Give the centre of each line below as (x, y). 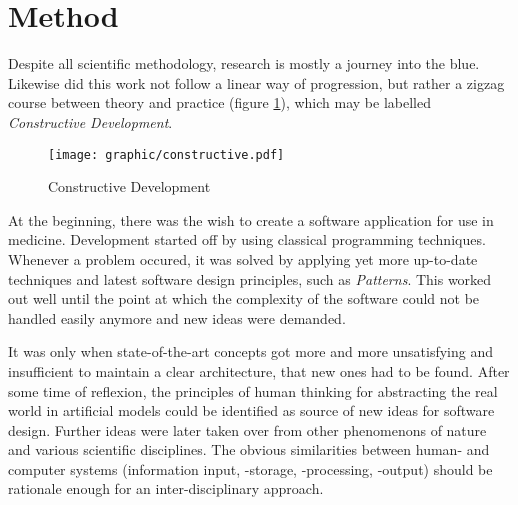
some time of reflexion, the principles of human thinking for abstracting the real (253, 390)
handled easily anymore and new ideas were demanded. (177, 317)
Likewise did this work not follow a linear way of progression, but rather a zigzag (256, 82)
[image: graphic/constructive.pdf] (166, 154)
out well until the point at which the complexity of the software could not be (244, 298)
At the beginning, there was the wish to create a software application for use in (251, 219)
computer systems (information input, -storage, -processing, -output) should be (250, 468)
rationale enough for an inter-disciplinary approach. (166, 488)
